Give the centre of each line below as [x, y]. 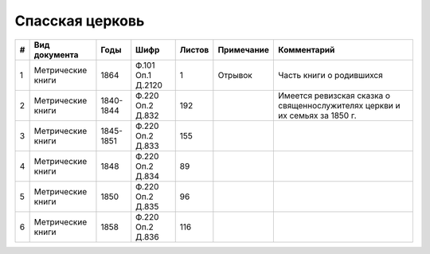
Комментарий [307, 49]
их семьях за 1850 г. [318, 115]
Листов [194, 49]
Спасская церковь [80, 21]
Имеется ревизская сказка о [334, 96]
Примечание [244, 49]
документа [56, 54]
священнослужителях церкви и [339, 105]
